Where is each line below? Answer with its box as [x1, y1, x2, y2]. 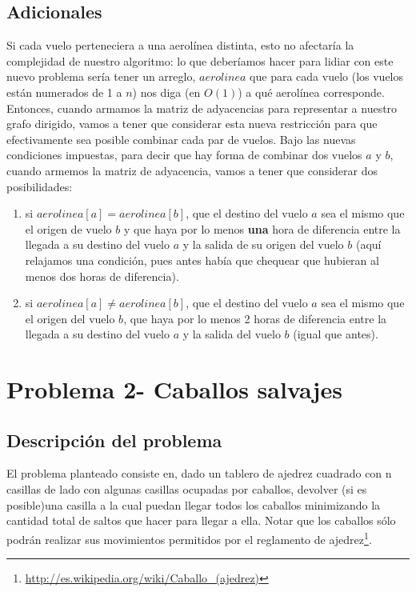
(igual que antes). [293, 326, 378, 342]
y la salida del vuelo [182, 326, 281, 342]
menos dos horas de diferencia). [25, 267, 179, 284]
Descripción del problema [6, 427, 222, 452]
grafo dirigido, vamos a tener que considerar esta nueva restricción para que [6, 115, 378, 132]
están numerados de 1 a [6, 83, 122, 100]
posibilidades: [6, 178, 73, 194]
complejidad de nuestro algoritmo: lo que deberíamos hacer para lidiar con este [6, 52, 394, 69]
